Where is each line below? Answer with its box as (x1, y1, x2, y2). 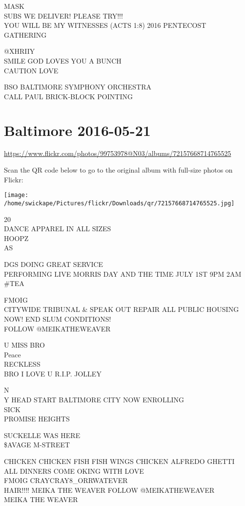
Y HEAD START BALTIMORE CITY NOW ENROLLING (4, 395, 184, 405)
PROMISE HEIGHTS (4, 414, 70, 424)
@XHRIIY (4, 46, 35, 56)
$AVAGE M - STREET (4, 440, 70, 450)
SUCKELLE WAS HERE (4, 430, 81, 440)
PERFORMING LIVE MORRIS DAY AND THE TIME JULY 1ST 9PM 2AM (4, 268, 242, 279)
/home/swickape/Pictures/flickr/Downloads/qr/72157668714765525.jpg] (4, 199, 235, 207)
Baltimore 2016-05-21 (4, 120, 151, 140)
